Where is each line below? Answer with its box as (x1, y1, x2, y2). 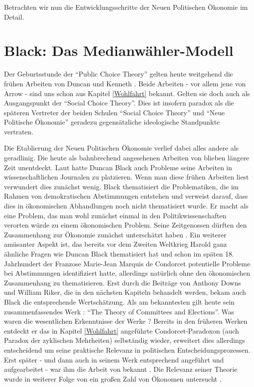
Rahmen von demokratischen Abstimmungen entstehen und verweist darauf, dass (4, 191, 248, 201)
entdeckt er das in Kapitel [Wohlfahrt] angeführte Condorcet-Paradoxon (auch (4, 325, 239, 335)
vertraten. (4, 126, 33, 136)
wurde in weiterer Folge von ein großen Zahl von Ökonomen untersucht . (4, 373, 222, 384)
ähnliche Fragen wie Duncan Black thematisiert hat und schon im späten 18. (4, 249, 234, 258)
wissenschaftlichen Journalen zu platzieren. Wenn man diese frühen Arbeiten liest (4, 172, 249, 182)
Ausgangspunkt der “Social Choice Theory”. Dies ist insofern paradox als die (4, 98, 234, 108)
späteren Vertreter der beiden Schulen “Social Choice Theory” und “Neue (4, 107, 225, 117)
